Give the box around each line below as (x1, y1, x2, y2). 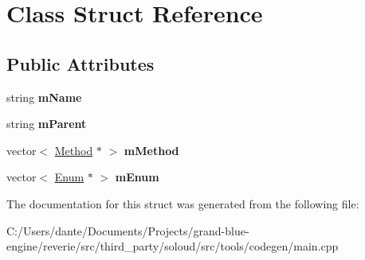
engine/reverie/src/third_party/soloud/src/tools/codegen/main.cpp (6, 238, 339, 254)
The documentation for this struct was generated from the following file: (6, 195, 359, 211)
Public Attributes (6, 51, 155, 76)
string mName (6, 88, 82, 105)
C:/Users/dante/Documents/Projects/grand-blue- (6, 222, 249, 239)
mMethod (124, 142, 179, 158)
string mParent (6, 115, 87, 132)
